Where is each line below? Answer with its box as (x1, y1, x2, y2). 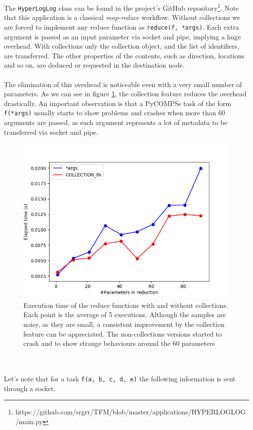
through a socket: (4, 383, 55, 393)
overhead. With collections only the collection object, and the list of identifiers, (4, 41, 239, 51)
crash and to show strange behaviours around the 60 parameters (23, 338, 215, 348)
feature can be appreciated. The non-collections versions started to (23, 328, 222, 339)
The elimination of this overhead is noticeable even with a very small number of (4, 79, 242, 89)
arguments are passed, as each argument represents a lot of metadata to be (4, 117, 228, 127)
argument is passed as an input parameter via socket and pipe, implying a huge (4, 31, 241, 41)
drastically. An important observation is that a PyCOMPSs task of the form (4, 98, 232, 108)
